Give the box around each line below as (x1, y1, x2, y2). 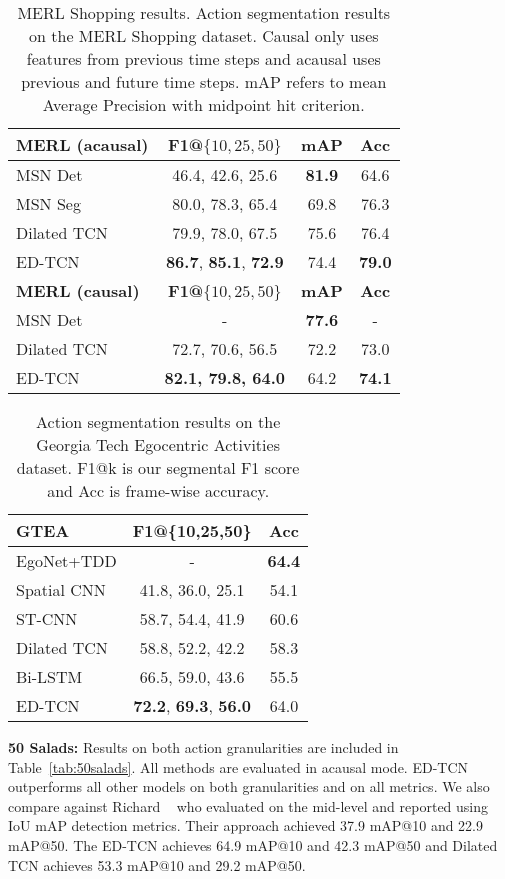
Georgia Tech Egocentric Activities (36, 433, 280, 456)
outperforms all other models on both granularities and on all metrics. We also (8, 776, 490, 797)
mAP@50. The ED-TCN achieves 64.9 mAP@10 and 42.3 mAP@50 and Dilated (8, 834, 498, 855)
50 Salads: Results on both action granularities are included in (8, 737, 399, 757)
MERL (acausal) (16, 133, 149, 156)
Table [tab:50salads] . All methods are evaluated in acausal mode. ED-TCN (8, 756, 469, 777)
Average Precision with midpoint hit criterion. (42, 93, 365, 116)
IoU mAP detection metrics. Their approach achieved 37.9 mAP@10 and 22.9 (8, 815, 484, 836)
